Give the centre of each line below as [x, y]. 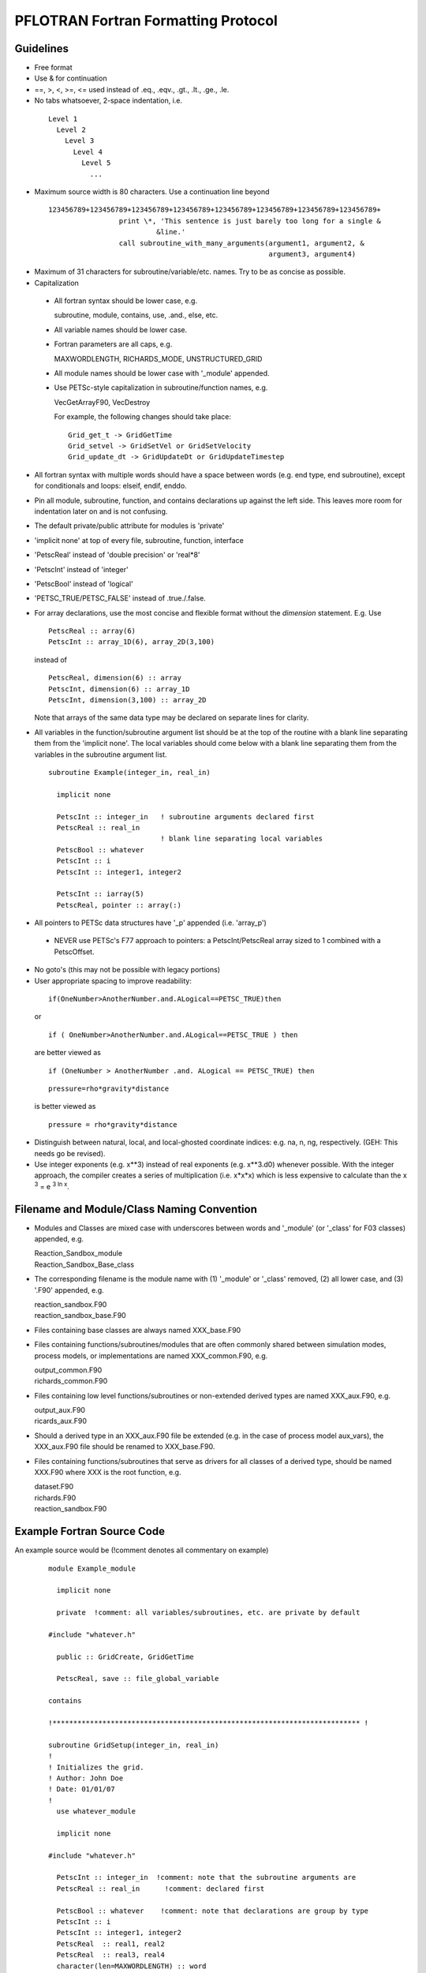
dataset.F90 [54, 1487]
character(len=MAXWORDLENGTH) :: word [131, 1966]
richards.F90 [55, 1498]
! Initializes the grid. [96, 1767]
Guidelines [41, 49]
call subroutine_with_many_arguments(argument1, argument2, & [241, 243]
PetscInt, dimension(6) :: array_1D [119, 689]
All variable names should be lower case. [121, 329]
